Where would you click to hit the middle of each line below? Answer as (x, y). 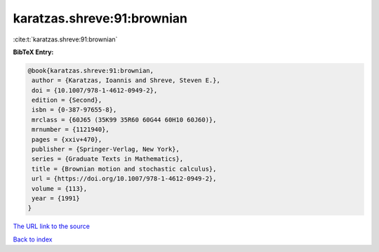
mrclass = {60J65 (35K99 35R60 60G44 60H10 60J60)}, (124, 120)
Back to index (33, 239)
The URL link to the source (52, 226)
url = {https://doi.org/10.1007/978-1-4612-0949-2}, (124, 179)
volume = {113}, (60, 188)
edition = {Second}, (67, 100)
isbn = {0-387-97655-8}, (74, 110)
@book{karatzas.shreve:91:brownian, (91, 71)
